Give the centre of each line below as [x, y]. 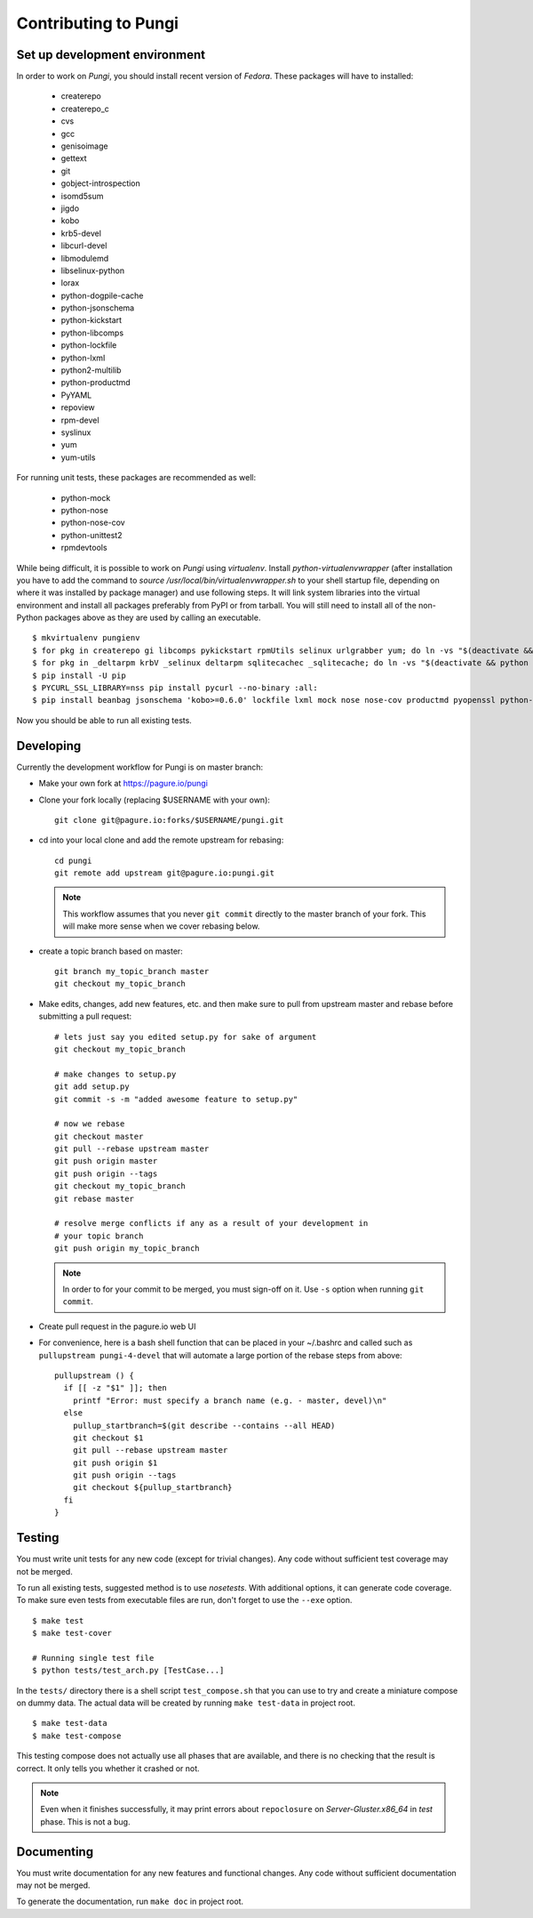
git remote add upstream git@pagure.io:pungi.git [165, 873]
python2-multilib [91, 370]
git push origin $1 [115, 1463]
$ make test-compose [77, 1736]
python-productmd [95, 383]
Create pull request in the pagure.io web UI [117, 1326]
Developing [49, 746]
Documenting [55, 1852]
